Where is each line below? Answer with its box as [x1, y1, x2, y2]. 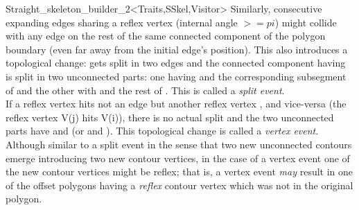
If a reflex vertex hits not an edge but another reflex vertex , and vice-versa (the [6, 96, 347, 111]
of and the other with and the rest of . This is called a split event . [6, 82, 285, 97]
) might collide [274, 15, 337, 29]
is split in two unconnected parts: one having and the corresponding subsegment [6, 69, 347, 83]
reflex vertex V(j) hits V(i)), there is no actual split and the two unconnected [6, 110, 334, 124]
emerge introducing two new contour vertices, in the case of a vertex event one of [6, 150, 350, 165]
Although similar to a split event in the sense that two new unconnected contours [6, 137, 352, 151]
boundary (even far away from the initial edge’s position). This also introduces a [6, 42, 348, 56]
